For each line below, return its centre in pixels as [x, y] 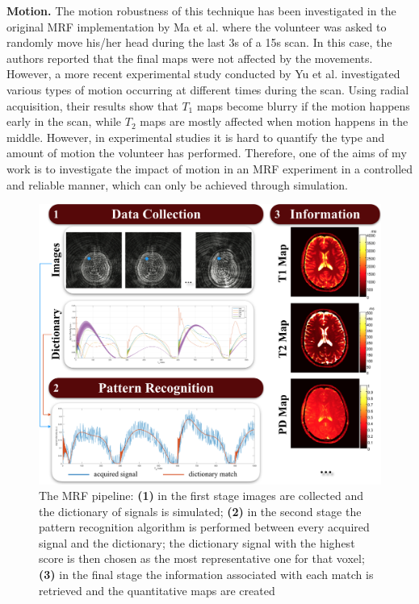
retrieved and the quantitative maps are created [157, 590]
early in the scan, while [64, 121]
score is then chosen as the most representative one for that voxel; [202, 558]
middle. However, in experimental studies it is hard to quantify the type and [196, 137]
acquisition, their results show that [92, 105]
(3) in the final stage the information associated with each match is [206, 575]
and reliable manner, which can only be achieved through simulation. [177, 184]
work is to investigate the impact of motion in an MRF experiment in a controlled [210, 168]
